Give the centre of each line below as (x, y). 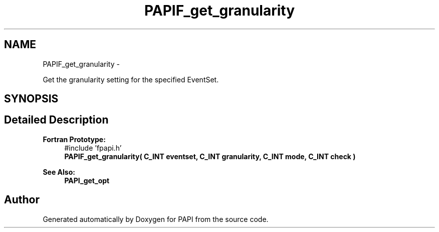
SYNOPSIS (31, 99)
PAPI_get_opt (87, 180)
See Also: (59, 172)
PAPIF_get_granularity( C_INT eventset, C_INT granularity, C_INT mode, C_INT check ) (210, 156)
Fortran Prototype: (74, 139)
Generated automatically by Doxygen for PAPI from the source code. (156, 219)
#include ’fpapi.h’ (93, 148)
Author (22, 200)
